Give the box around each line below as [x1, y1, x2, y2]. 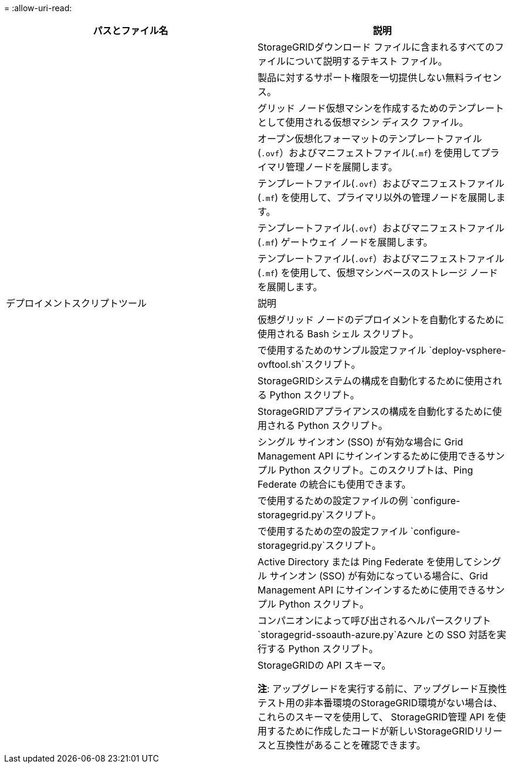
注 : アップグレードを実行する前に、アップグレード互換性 [258, 683, 507, 695]
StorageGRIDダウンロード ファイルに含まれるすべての [258, 41, 495, 53]
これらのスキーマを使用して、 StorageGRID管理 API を [258, 711, 496, 723]
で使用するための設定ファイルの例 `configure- [258, 495, 461, 507]
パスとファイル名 [93, 25, 168, 36]
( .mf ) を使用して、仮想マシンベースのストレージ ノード [258, 267, 498, 279]
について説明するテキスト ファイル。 [286, 55, 448, 67]
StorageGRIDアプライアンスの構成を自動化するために [258, 405, 493, 417]
